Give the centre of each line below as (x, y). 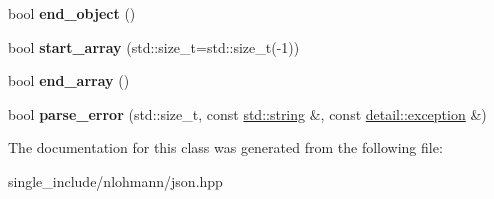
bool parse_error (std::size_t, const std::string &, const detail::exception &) (247, 113)
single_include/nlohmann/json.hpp (115, 180)
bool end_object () (72, 13)
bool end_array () (69, 80)
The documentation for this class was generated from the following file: (225, 147)
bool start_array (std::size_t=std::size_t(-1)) (154, 46)
